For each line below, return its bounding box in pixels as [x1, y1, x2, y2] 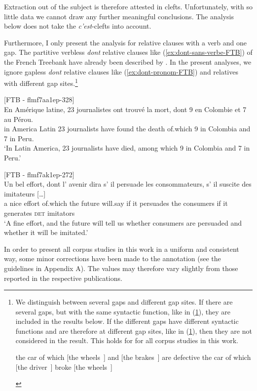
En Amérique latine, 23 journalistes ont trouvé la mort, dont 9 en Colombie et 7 [4, 104, 247, 114]
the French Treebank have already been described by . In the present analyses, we [4, 56, 252, 67]
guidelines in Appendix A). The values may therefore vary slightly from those [4, 263, 238, 273]
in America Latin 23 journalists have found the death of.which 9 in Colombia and [4, 123, 251, 134]
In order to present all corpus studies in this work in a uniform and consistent [4, 243, 239, 254]
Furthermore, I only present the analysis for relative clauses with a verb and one [4, 37, 247, 47]
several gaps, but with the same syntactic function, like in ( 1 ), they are [15, 306, 230, 316]
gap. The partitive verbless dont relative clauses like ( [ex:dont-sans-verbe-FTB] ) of [4, 47, 253, 57]
